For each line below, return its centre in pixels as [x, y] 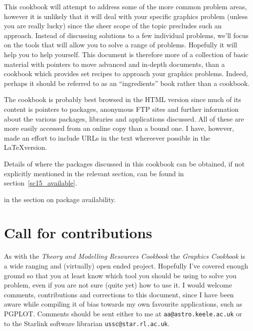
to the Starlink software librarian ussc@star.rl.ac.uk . [87, 323]
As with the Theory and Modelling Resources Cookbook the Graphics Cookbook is [125, 256]
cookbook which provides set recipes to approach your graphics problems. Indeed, [126, 73]
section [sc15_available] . [41, 183]
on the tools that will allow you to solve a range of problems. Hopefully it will [121, 45]
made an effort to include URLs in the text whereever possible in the [107, 137]
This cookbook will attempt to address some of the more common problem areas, [126, 6]
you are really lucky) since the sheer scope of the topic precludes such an [113, 26]
